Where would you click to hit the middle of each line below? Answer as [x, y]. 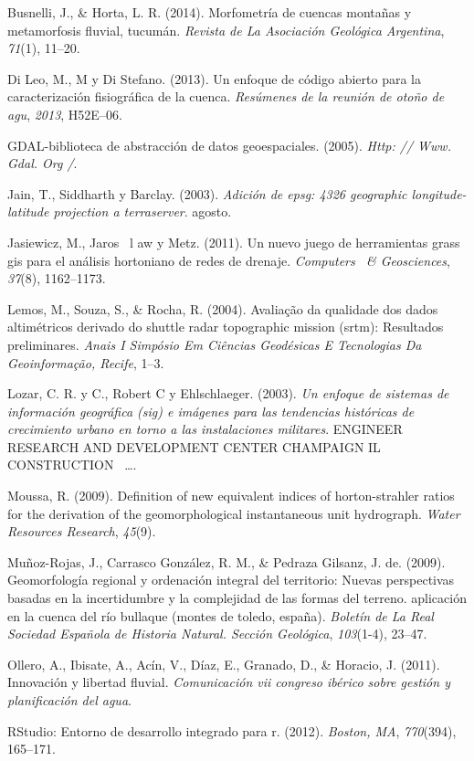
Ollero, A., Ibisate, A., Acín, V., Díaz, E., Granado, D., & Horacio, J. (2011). [224, 664]
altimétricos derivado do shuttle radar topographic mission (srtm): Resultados [226, 327]
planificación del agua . [69, 700]
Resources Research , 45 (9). [82, 531]
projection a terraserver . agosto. [142, 211]
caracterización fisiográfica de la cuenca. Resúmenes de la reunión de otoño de [226, 96]
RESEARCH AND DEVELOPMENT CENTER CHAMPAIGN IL [194, 446]
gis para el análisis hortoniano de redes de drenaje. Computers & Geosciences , [229, 260]
